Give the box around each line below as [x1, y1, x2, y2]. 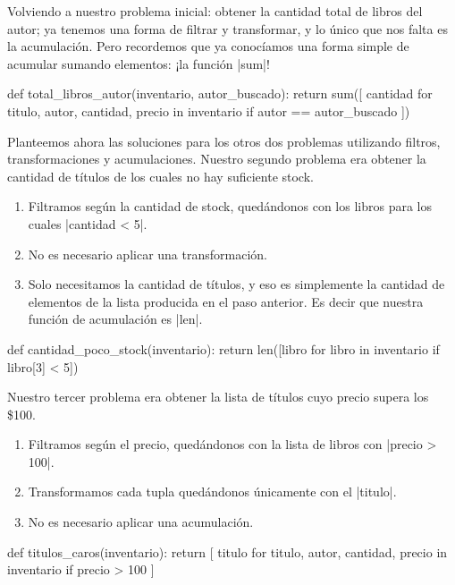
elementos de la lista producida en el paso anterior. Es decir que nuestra [28, 292, 424, 310]
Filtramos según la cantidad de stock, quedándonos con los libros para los [28, 197, 432, 216]
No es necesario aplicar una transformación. [28, 244, 267, 263]
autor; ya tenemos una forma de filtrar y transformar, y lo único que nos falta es [7, 19, 448, 38]
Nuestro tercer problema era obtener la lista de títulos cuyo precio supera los [7, 387, 429, 406]
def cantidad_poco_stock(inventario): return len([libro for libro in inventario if [7, 339, 440, 358]
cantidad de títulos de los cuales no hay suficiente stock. [7, 166, 314, 185]
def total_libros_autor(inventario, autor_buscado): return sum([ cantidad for [7, 84, 433, 103]
